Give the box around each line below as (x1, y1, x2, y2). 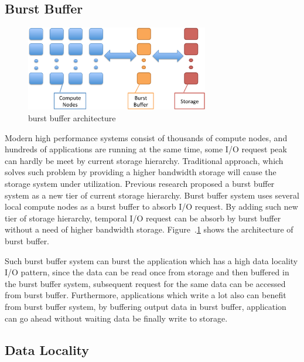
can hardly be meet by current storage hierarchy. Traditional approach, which (5, 154, 283, 166)
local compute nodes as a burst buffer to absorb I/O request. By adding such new (5, 200, 298, 213)
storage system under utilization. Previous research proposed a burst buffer (5, 177, 275, 190)
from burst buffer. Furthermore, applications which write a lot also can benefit (5, 289, 286, 301)
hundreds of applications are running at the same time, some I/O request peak (5, 143, 287, 155)
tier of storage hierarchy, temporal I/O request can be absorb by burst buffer (5, 211, 281, 224)
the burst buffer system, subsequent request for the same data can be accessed (5, 277, 286, 289)
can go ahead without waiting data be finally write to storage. (5, 312, 228, 324)
